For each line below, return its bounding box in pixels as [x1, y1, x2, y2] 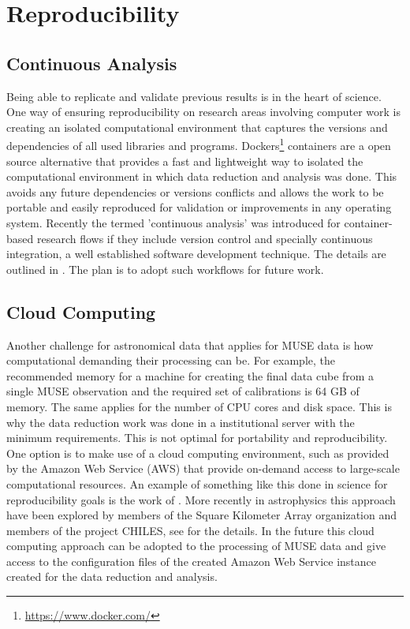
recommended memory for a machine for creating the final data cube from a [6, 367, 375, 384]
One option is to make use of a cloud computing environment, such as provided [6, 444, 389, 461]
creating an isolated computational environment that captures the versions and [6, 118, 388, 135]
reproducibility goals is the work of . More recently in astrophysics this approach [6, 491, 396, 507]
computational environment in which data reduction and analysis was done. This [6, 168, 397, 185]
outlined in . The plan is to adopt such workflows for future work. [6, 260, 324, 277]
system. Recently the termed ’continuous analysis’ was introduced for [6, 214, 341, 230]
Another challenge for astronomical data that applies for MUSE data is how [6, 336, 374, 353]
